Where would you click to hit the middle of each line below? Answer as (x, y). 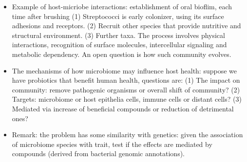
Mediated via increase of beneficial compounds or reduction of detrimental (123, 108)
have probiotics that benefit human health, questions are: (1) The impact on (126, 80)
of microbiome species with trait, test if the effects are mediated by (112, 144)
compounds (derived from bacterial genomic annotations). (98, 153)
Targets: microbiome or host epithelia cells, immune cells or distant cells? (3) (127, 99)
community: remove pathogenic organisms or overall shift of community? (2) (126, 89)
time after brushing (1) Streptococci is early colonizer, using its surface (118, 16)
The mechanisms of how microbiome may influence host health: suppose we (124, 70)
